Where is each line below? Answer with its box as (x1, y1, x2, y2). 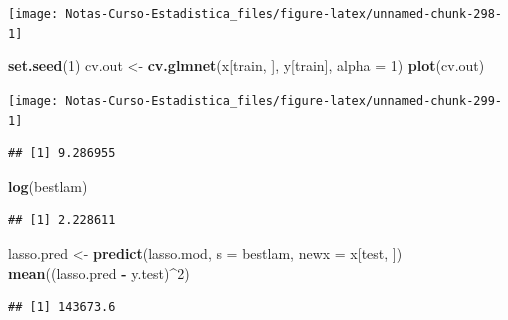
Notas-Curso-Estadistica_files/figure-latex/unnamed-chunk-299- (65, 93, 502, 108)
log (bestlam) (8, 175, 88, 196)
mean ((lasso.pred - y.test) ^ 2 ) (8, 262, 190, 283)
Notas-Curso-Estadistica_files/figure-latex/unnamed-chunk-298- (65, 7, 502, 21)
